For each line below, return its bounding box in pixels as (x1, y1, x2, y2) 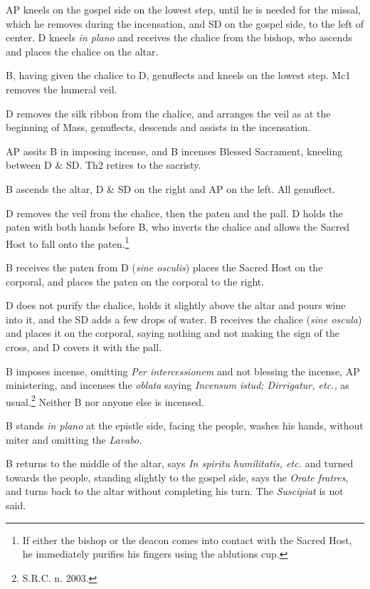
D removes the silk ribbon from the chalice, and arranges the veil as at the (6, 105, 331, 120)
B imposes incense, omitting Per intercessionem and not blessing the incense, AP (6, 363, 360, 378)
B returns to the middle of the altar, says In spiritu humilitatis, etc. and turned (6, 456, 354, 471)
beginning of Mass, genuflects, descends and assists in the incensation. (6, 120, 311, 135)
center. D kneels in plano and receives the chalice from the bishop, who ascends (6, 30, 352, 45)
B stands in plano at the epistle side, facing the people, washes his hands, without (6, 417, 364, 432)
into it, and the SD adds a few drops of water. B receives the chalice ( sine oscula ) (6, 311, 362, 326)
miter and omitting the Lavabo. (6, 432, 142, 447)
